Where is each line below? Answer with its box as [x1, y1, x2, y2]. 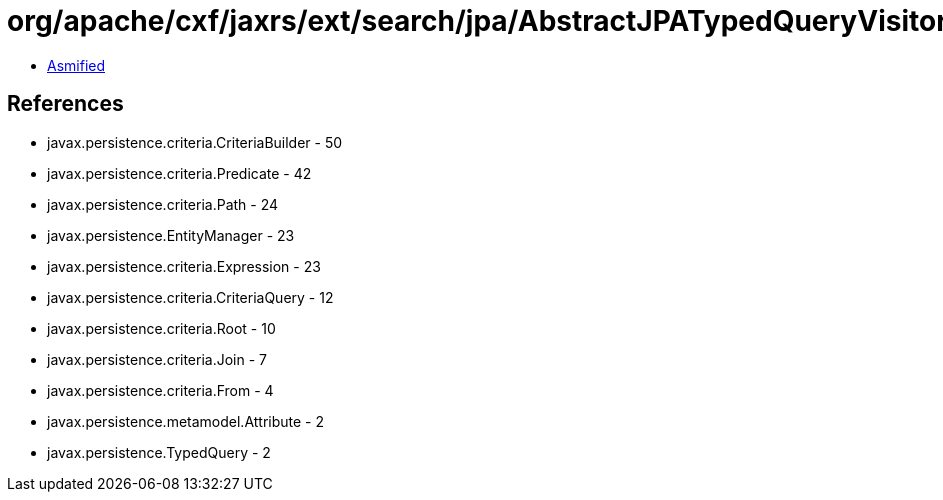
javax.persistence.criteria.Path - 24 [47, 195, 279, 213]
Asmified [47, 56, 106, 74]
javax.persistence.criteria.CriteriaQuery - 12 [47, 288, 334, 306]
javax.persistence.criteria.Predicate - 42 [47, 164, 312, 182]
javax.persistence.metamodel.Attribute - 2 [47, 412, 325, 430]
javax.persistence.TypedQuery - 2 [47, 443, 271, 461]
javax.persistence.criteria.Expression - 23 [47, 257, 321, 275]
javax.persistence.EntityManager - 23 [47, 226, 295, 244]
